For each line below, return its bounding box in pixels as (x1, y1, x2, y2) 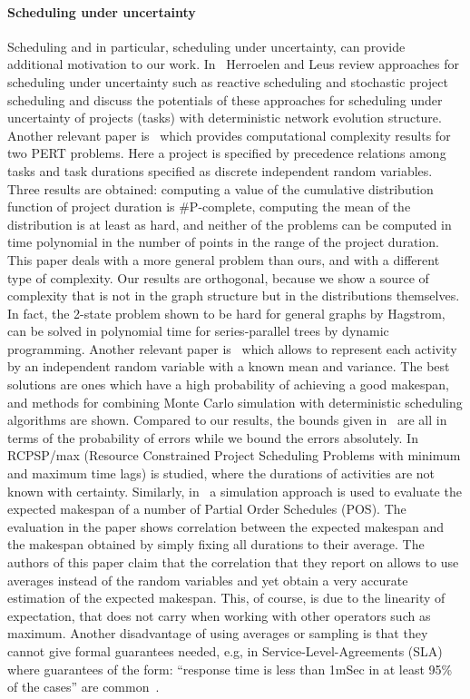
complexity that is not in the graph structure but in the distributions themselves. (7, 286, 460, 305)
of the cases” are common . (7, 677, 160, 696)
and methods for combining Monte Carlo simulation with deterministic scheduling (7, 392, 463, 411)
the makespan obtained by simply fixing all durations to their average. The (7, 535, 425, 554)
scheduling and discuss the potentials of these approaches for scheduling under (7, 90, 443, 109)
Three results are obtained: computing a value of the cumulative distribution (7, 179, 434, 198)
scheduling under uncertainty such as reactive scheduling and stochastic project (7, 72, 448, 91)
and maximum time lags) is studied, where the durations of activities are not (7, 464, 436, 483)
